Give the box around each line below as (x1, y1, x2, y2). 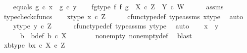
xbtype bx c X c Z (3, 40, 65, 50)
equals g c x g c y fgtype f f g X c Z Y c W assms (13, 1, 224, 11)
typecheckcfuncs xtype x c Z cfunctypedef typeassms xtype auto (3, 11, 243, 21)
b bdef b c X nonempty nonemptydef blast (20, 30, 192, 40)
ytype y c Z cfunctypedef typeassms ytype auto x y (13, 21, 219, 31)
